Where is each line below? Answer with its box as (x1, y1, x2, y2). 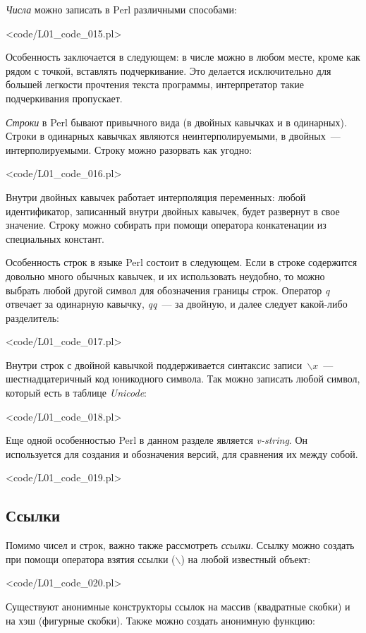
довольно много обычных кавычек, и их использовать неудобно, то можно (6, 268, 325, 283)
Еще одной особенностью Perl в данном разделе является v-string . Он (6, 433, 308, 447)
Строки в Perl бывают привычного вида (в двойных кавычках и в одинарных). (6, 114, 347, 129)
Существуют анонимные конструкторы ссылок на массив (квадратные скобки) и (6, 599, 350, 614)
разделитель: (6, 310, 59, 325)
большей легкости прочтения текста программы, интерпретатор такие (6, 77, 304, 92)
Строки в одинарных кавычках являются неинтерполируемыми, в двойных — (6, 128, 341, 143)
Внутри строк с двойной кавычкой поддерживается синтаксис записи (6, 357, 303, 372)
